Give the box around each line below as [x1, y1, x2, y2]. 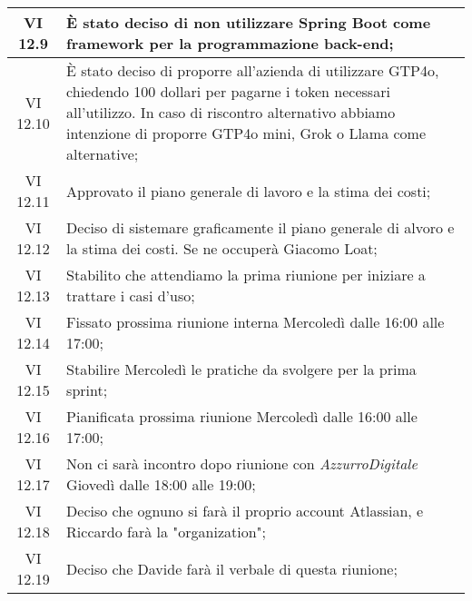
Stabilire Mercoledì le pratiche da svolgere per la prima [66, 359, 417, 379]
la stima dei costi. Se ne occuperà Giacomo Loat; [66, 238, 378, 259]
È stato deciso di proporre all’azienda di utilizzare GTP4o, [66, 60, 439, 81]
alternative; [66, 143, 139, 164]
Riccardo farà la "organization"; [66, 521, 266, 542]
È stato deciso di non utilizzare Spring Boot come [66, 12, 431, 33]
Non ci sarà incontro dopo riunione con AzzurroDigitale [66, 453, 418, 474]
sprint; [66, 379, 108, 400]
